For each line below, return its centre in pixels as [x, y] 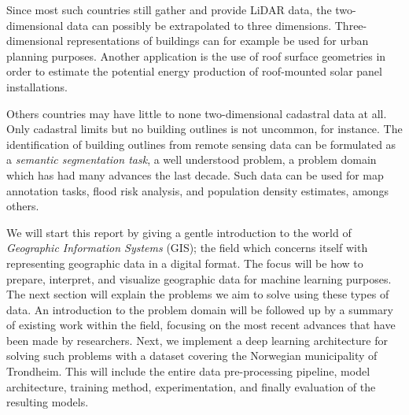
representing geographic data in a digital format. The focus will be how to [185, 263]
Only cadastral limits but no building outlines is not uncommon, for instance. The [204, 129]
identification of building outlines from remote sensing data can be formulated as [201, 144]
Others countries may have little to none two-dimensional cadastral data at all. [197, 113]
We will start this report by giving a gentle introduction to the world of [179, 232]
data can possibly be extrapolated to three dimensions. [199, 25]
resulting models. [48, 402]
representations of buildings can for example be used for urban [218, 41]
